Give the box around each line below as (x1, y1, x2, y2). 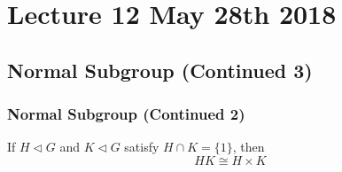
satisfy (124, 137, 159, 156)
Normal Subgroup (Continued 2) (7, 103, 245, 125)
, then (232, 137, 265, 156)
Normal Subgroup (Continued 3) (7, 56, 313, 83)
